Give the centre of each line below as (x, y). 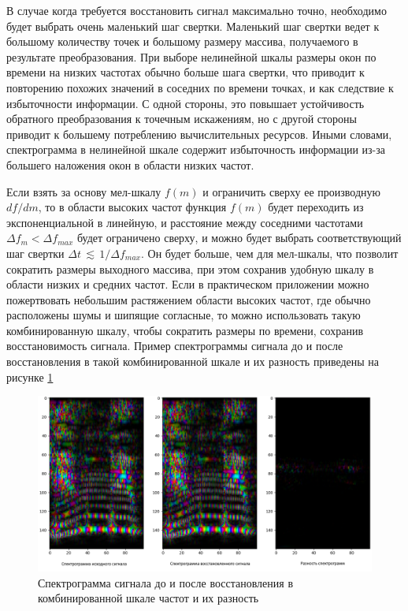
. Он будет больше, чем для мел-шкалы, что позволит (270, 253)
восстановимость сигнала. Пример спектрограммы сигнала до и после (175, 346)
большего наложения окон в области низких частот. (130, 164)
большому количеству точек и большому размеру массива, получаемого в (182, 41)
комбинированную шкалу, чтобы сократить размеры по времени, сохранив (185, 330)
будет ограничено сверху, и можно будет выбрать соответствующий (239, 238)
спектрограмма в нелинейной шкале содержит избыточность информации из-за (196, 149)
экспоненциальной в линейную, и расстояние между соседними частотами (185, 222)
